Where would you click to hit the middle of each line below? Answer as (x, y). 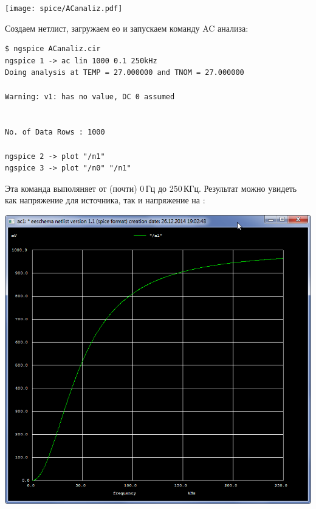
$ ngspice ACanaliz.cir (53, 49)
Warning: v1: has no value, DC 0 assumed (90, 97)
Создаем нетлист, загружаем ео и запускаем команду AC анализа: (127, 28)
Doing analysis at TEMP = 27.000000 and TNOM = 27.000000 (125, 73)
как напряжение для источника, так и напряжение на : (105, 200)
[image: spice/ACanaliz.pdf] (64, 9)
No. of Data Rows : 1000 (55, 132)
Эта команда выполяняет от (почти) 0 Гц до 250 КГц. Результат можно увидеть (151, 188)
